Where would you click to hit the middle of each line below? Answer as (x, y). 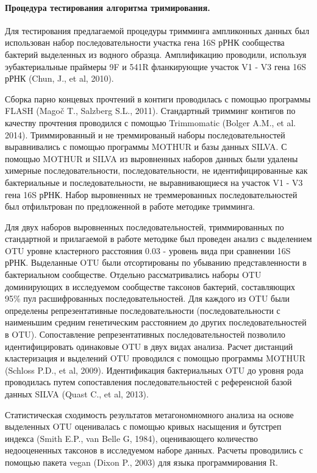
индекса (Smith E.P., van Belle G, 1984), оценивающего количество (132, 438)
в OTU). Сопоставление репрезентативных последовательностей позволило (145, 334)
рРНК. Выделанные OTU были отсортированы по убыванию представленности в (156, 262)
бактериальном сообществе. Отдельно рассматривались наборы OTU (133, 275)
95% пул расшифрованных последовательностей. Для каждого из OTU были (148, 298)
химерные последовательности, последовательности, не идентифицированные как (156, 170)
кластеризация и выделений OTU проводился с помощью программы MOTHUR (155, 358)
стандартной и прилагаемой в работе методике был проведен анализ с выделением (158, 239)
